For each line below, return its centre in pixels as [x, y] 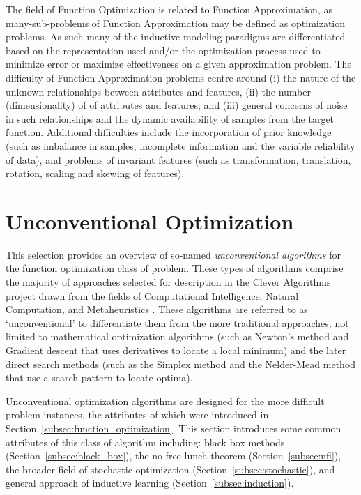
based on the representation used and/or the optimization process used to [163, 50]
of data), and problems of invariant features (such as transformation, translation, [178, 159]
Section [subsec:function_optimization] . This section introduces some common [174, 428]
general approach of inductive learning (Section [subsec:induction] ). [150, 483]
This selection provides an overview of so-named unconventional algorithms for [173, 254]
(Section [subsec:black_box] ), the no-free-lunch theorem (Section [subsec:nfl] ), [174, 456]
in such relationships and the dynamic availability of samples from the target [170, 118]
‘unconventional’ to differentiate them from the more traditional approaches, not [177, 322]
